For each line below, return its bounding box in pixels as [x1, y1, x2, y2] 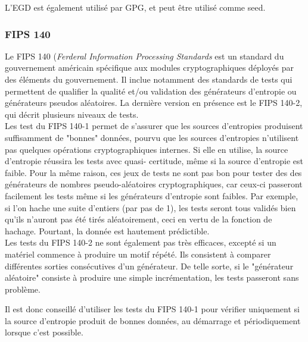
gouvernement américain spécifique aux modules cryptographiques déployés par [5, 61, 294, 74]
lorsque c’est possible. [5, 326, 83, 338]
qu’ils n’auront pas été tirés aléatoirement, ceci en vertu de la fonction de [5, 213, 272, 225]
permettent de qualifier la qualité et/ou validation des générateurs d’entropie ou [5, 84, 297, 97]
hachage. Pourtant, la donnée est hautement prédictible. [5, 224, 210, 237]
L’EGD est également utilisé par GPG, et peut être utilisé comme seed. [5, 1, 266, 13]
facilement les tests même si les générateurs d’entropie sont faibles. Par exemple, [5, 189, 298, 202]
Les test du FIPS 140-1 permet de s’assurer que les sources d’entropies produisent [5, 120, 303, 132]
